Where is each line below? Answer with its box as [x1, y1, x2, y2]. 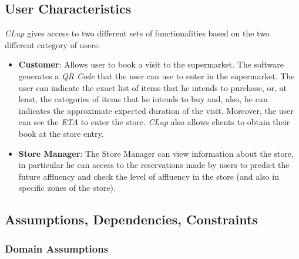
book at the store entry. [18, 127, 104, 139]
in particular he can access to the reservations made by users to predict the [18, 159, 290, 171]
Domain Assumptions [5, 241, 109, 255]
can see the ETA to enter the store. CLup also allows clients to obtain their [18, 116, 290, 128]
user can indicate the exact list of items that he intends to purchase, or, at [18, 81, 287, 93]
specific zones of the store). [18, 181, 116, 194]
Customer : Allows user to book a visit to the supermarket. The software [18, 58, 284, 70]
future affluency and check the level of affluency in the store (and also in [18, 170, 279, 182]
